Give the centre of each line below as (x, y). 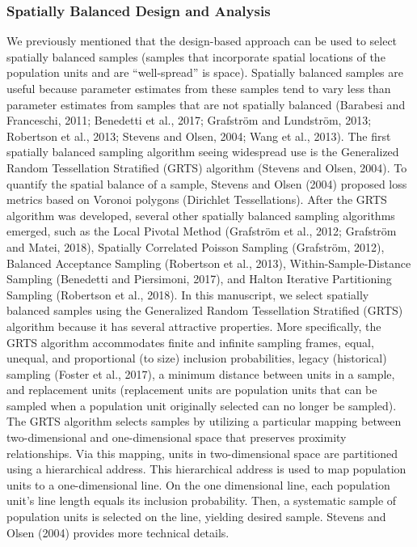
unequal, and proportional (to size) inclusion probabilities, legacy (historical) (197, 358)
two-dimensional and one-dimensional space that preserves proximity (177, 437)
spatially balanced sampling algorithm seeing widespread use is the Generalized (203, 152)
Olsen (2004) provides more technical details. (118, 532)
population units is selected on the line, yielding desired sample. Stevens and (196, 517)
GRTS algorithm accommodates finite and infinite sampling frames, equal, (190, 342)
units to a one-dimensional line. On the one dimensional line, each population (198, 484)
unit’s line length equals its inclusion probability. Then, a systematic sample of (202, 500)
